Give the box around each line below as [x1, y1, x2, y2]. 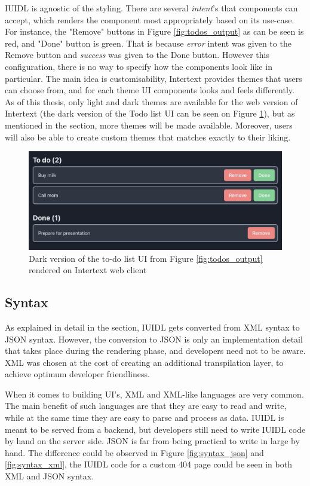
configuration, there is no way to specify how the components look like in [5, 60, 272, 72]
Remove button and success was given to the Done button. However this [5, 48, 269, 61]
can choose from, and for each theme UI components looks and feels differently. [5, 84, 294, 96]
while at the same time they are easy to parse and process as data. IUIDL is [5, 411, 284, 424]
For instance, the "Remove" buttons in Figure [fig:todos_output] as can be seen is [5, 25, 304, 38]
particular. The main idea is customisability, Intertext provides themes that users [5, 72, 302, 84]
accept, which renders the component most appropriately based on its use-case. [5, 13, 294, 26]
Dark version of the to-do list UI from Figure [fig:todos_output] [29, 252, 263, 264]
